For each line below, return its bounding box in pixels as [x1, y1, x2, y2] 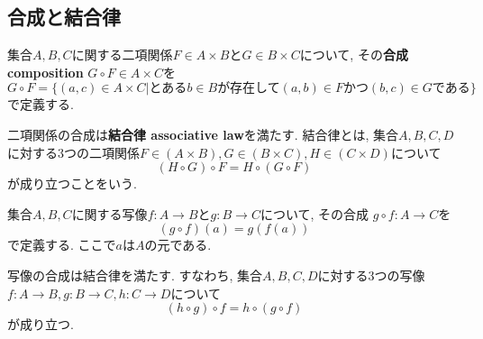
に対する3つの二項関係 [7, 142, 140, 161]
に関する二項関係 [71, 45, 173, 64]
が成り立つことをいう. [7, 174, 137, 193]
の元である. [144, 235, 212, 254]
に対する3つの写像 [317, 265, 425, 284]
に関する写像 [71, 204, 148, 223]
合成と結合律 [7, 3, 121, 31]
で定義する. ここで [7, 235, 116, 254]
